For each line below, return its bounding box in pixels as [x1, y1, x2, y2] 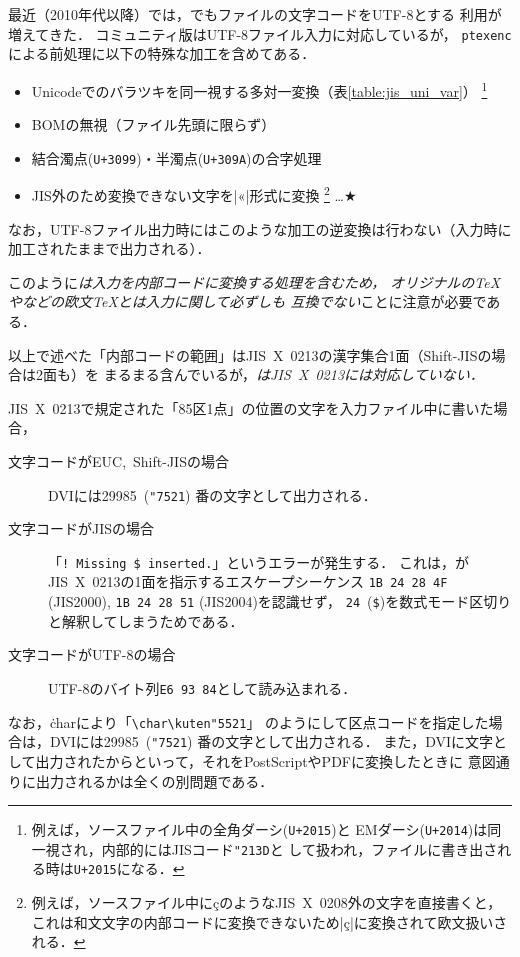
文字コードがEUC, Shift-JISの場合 [8, 450, 229, 471]
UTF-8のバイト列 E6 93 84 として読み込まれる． [48, 677, 357, 698]
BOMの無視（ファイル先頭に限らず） [31, 114, 276, 135]
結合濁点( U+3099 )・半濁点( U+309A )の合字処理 [31, 147, 322, 168]
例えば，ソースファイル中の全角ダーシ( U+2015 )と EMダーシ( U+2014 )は [31, 819, 488, 840]
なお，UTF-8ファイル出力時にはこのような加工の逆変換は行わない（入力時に [8, 218, 512, 239]
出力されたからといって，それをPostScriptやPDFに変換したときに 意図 [35, 750, 496, 771]
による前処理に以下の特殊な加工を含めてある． [8, 43, 316, 64]
